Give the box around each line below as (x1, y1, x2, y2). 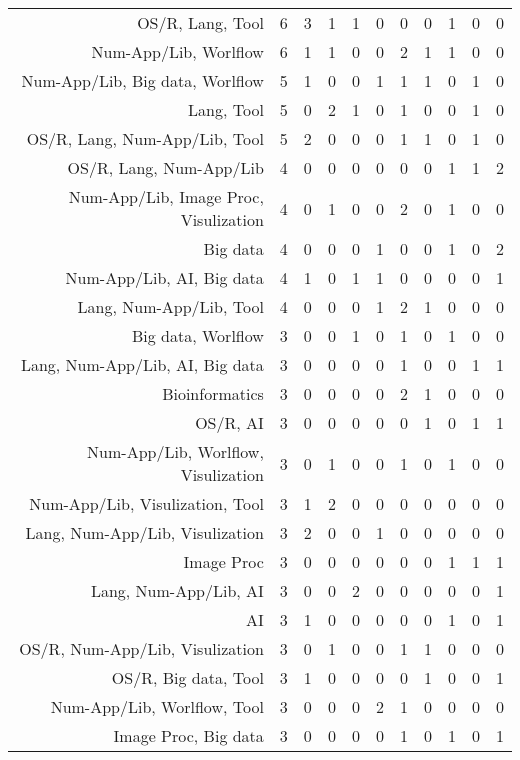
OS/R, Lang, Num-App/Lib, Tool (26, 127, 264, 150)
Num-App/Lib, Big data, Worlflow (21, 69, 264, 92)
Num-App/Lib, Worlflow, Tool (50, 695, 264, 718)
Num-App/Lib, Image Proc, (68, 185, 264, 208)
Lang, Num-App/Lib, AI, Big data (20, 353, 264, 376)
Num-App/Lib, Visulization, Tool (29, 492, 264, 515)
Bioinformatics (162, 382, 264, 405)
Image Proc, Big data (113, 724, 264, 747)
